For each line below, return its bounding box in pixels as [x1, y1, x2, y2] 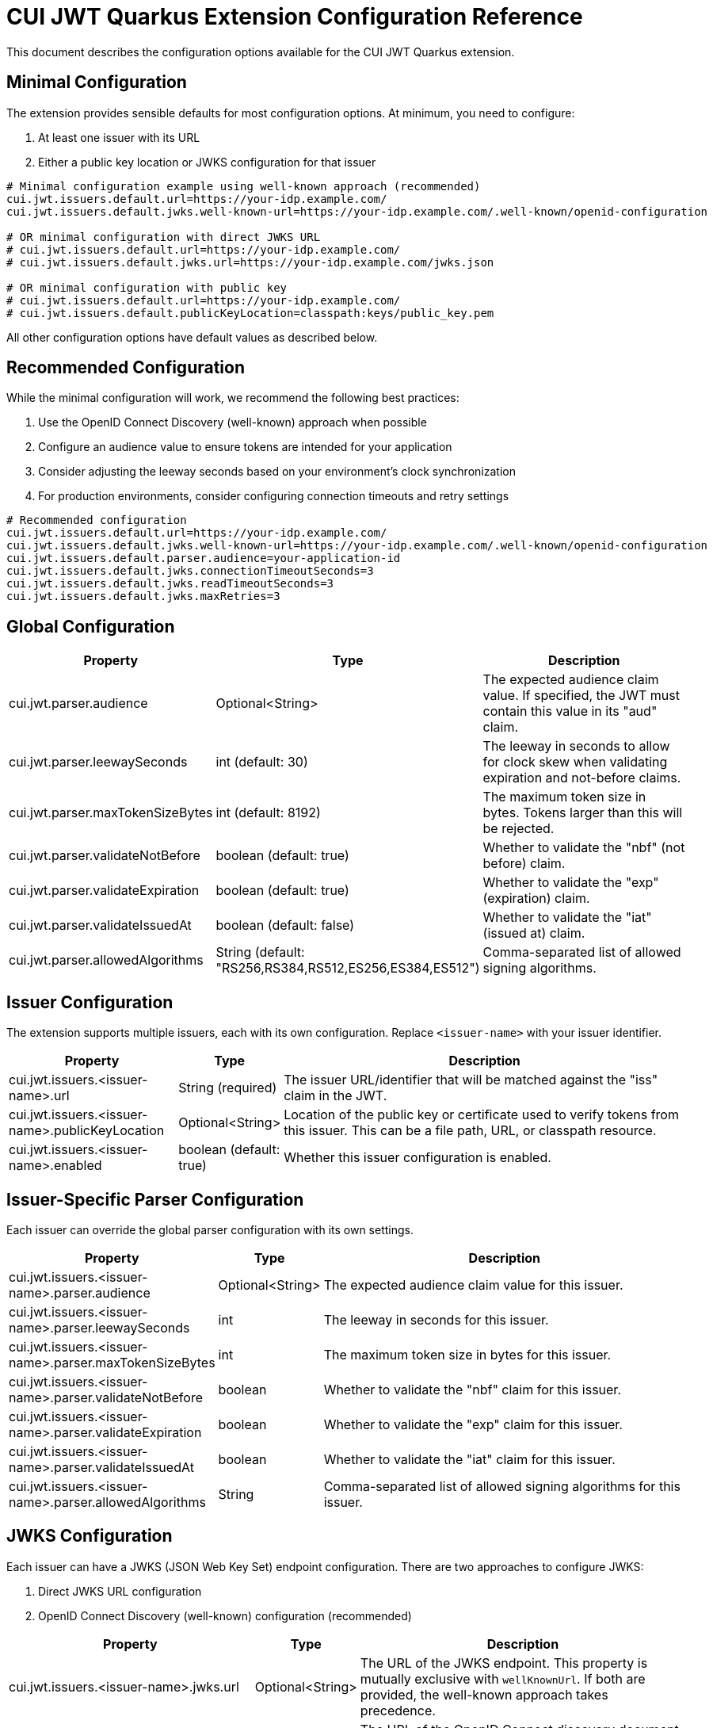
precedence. [360, 1702, 436, 1718]
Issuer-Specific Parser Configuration [6, 1189, 304, 1210]
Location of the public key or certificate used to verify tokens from [284, 1107, 679, 1123]
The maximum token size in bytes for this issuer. [323, 1346, 612, 1363]
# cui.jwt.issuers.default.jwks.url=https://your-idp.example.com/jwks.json [6, 255, 494, 269]
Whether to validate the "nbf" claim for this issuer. [323, 1381, 621, 1397]
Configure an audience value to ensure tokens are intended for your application [38, 440, 452, 454]
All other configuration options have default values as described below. [6, 330, 378, 344]
